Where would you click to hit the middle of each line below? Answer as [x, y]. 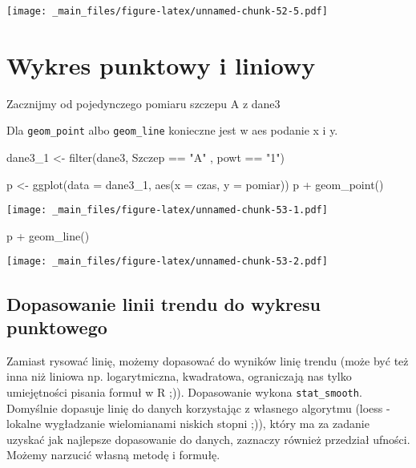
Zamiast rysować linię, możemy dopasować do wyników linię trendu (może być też [208, 360]
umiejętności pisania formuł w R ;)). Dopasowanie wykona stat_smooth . [184, 391]
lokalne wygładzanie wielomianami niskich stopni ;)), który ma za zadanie [188, 424]
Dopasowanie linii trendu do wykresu [164, 303]
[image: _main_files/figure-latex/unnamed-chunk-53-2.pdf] [167, 262]
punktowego [57, 327]
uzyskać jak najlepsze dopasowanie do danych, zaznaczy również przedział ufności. [208, 439]
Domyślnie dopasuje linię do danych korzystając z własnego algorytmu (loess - [198, 407]
